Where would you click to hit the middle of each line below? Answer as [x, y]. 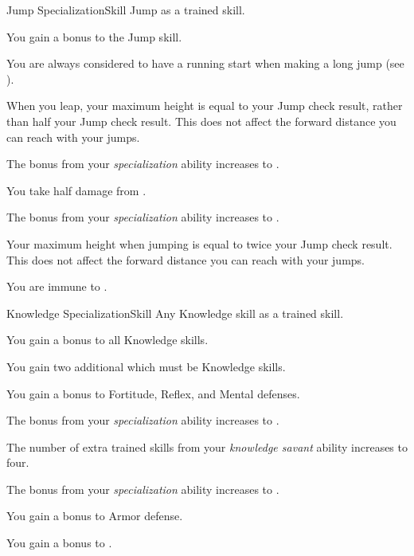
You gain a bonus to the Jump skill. [94, 36]
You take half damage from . [76, 190]
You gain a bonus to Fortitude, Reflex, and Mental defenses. [153, 393]
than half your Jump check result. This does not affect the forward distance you [201, 121]
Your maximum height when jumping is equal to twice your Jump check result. [199, 243]
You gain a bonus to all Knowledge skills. [107, 340]
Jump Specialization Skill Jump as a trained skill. [126, 10]
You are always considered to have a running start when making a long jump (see [205, 63]
